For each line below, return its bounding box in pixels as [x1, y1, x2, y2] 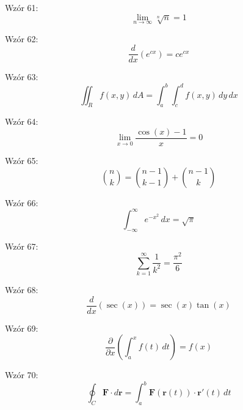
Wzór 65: [5, 154, 38, 167]
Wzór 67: [5, 239, 38, 252]
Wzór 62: [5, 32, 38, 45]
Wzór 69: [5, 321, 38, 334]
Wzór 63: [5, 70, 38, 83]
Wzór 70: [5, 368, 38, 381]
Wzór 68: [5, 283, 38, 296]
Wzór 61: [5, 1, 38, 13]
